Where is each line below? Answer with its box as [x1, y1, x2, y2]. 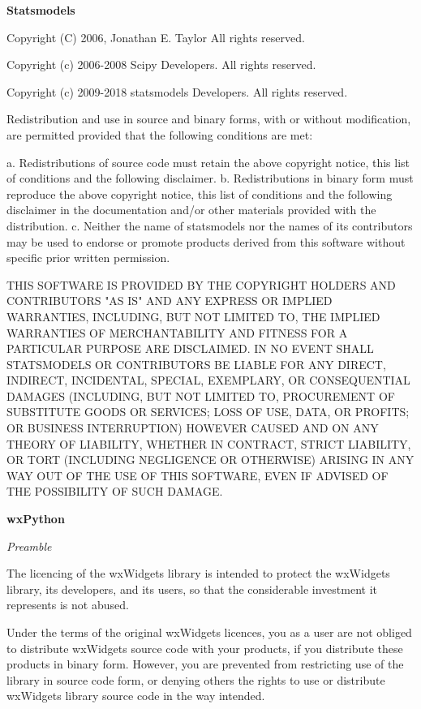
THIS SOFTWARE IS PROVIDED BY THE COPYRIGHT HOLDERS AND [6, 276, 396, 293]
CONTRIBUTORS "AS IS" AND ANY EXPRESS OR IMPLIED [6, 292, 333, 309]
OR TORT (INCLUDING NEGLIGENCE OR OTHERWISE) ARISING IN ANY [6, 451, 415, 468]
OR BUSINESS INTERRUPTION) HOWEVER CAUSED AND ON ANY [6, 419, 379, 436]
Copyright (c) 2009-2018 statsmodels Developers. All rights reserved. [6, 83, 348, 100]
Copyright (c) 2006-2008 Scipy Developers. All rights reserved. [6, 56, 316, 73]
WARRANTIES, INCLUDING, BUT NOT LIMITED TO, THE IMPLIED [6, 307, 380, 324]
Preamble [6, 537, 52, 554]
